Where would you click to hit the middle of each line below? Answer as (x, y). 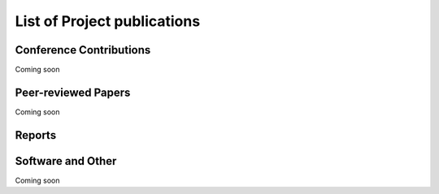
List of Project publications (108, 21)
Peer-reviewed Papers (73, 92)
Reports (36, 135)
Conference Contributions (83, 50)
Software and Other (66, 161)
